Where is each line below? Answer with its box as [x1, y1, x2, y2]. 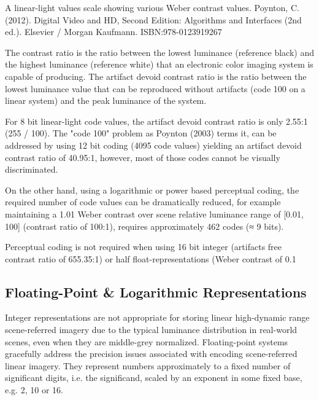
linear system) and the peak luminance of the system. [5, 94, 207, 107]
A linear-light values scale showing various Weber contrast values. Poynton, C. [5, 1, 299, 14]
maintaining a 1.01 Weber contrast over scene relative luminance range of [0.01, [5, 207, 304, 220]
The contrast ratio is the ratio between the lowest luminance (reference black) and [5, 45, 314, 58]
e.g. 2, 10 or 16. [5, 383, 63, 396]
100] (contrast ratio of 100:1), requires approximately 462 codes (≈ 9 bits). [5, 219, 284, 232]
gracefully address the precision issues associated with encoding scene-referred [5, 347, 298, 360]
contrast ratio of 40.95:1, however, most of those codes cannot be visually [5, 151, 280, 163]
